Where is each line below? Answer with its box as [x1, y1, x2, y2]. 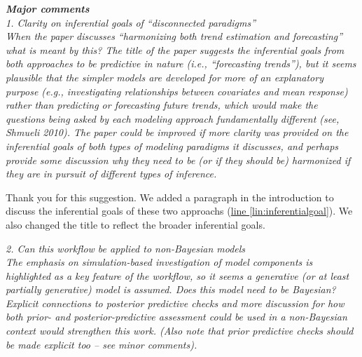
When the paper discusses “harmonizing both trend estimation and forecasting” [6, 29, 343, 43]
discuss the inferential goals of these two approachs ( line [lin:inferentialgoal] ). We [6, 203, 353, 218]
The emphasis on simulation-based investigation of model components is [6, 255, 313, 269]
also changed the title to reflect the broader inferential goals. [6, 217, 265, 231]
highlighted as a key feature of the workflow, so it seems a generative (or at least [6, 268, 349, 283]
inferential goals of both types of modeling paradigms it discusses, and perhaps [6, 138, 339, 153]
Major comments [6, 1, 90, 15]
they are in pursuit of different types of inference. [6, 166, 217, 181]
